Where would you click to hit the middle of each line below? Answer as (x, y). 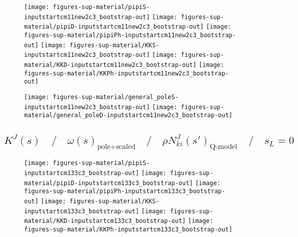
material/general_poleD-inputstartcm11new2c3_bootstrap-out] (128, 115)
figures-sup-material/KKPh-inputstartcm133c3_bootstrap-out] (128, 229)
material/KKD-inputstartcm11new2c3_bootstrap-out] (110, 65)
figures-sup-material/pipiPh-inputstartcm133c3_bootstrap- (125, 191)
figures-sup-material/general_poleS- (116, 97)
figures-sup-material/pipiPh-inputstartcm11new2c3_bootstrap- (130, 35)
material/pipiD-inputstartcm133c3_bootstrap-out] (109, 183)
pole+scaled (116, 146)
